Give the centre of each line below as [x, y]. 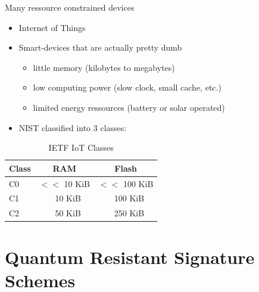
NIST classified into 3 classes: [73, 127]
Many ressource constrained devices [70, 7]
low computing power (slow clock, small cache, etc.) [127, 87]
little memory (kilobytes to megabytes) [104, 67]
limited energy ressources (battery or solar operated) [129, 107]
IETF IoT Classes [81, 147]
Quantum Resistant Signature [130, 257]
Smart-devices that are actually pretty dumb [100, 47]
